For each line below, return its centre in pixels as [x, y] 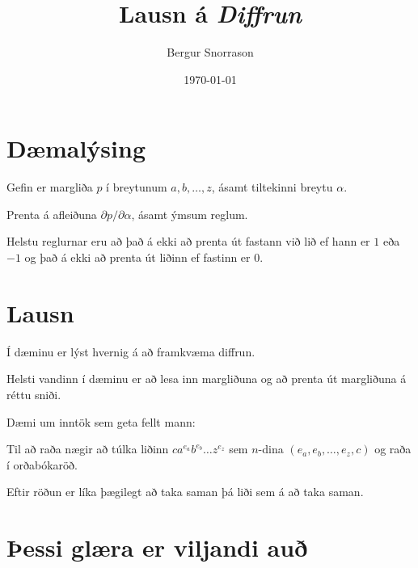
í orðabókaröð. [42, 464]
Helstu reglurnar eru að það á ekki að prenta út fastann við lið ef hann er [188, 241]
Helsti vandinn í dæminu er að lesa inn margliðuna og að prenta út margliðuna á [207, 379]
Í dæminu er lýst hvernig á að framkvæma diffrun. [131, 351]
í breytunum [137, 187]
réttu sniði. [34, 394]
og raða [393, 449]
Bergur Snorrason [210, 52]
